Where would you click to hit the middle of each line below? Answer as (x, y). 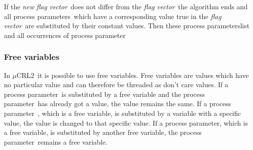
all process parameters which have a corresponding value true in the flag (113, 16)
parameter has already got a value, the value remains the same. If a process (117, 103)
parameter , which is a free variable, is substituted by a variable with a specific (123, 113)
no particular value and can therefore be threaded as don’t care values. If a (116, 84)
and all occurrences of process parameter (65, 35)
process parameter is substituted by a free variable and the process (105, 94)
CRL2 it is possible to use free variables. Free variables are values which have (133, 75)
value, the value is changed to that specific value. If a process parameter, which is (126, 122)
